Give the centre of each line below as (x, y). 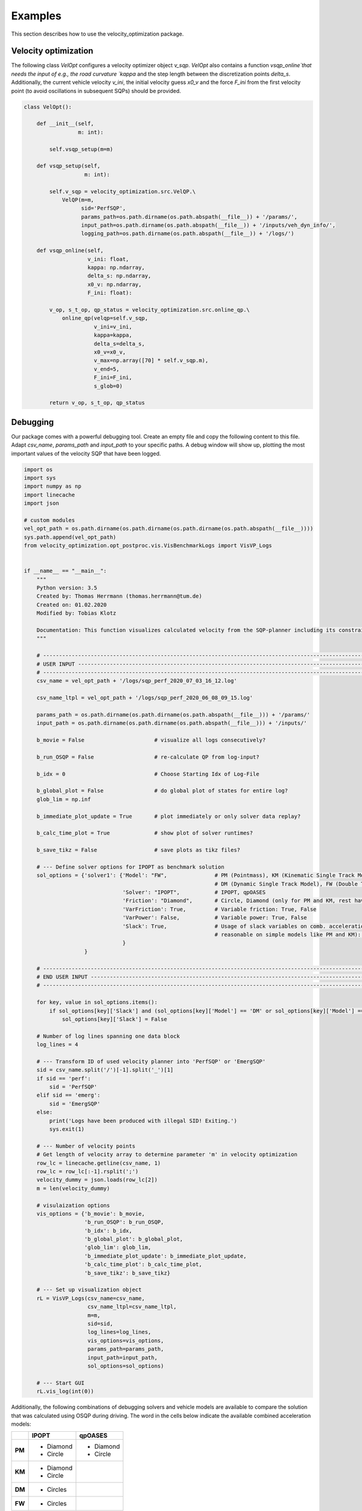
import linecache (49, 495)
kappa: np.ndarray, (116, 268)
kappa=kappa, (113, 335)
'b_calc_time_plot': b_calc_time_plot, (143, 1264)
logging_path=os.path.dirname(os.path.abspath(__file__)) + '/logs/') (188, 234)
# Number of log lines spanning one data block (108, 1036)
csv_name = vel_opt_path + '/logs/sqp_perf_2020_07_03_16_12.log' (137, 681)
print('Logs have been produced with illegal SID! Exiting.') (143, 1121)
